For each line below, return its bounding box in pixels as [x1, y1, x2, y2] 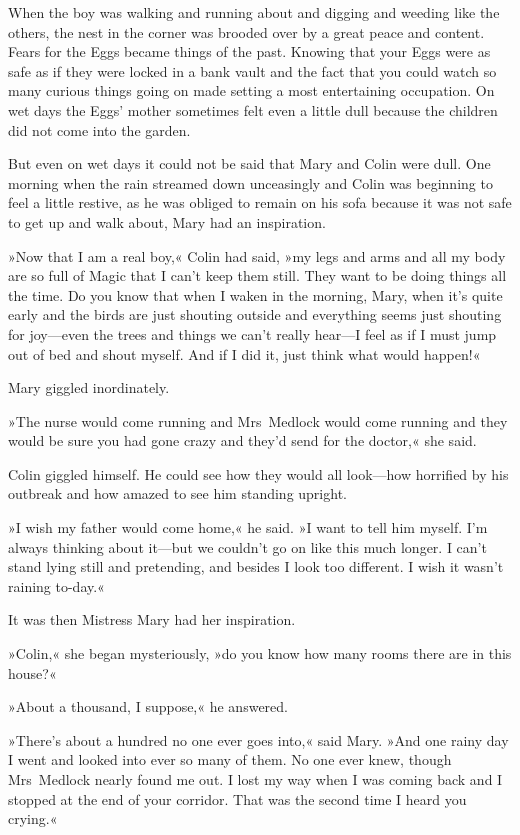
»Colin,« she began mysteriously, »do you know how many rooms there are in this [8, 643, 512, 664]
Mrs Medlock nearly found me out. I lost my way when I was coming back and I [8, 769, 503, 789]
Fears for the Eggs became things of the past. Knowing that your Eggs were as [8, 41, 491, 62]
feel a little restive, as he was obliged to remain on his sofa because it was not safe [8, 192, 512, 213]
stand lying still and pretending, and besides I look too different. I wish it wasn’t [8, 556, 504, 577]
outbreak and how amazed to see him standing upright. [8, 483, 347, 504]
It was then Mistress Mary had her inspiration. [8, 609, 296, 630]
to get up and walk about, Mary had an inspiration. [8, 211, 326, 232]
